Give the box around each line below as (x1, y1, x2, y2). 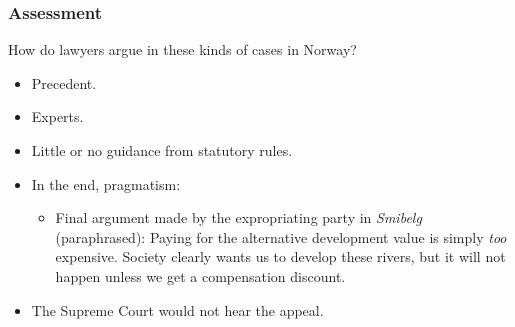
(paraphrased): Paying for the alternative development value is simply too (55, 226, 507, 247)
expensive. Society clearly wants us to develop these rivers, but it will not (55, 246, 506, 267)
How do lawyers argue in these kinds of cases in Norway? (8, 39, 357, 60)
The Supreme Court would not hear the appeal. (31, 299, 324, 320)
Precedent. (31, 72, 97, 93)
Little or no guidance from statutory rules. (31, 140, 293, 160)
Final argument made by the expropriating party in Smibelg (55, 207, 422, 228)
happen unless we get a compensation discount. (55, 265, 346, 286)
